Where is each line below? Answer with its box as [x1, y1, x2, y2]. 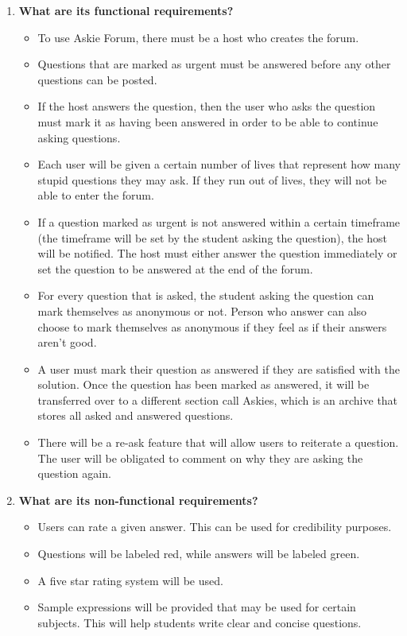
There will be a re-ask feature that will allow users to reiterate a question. [37, 434, 399, 451]
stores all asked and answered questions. [37, 407, 234, 424]
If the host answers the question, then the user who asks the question [37, 98, 376, 114]
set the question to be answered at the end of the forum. [37, 260, 313, 277]
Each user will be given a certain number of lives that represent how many [37, 156, 401, 173]
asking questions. [37, 129, 121, 145]
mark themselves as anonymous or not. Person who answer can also [37, 302, 367, 319]
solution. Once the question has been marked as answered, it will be [37, 376, 370, 393]
